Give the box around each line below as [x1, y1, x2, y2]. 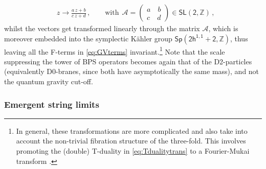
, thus [230, 33, 248, 43]
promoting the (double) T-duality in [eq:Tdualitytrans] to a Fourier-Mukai [16, 146, 250, 156]
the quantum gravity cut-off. [4, 76, 93, 87]
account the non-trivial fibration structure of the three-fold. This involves [16, 135, 246, 146]
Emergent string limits [4, 98, 99, 110]
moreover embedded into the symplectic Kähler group [4, 33, 172, 43]
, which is [208, 23, 238, 34]
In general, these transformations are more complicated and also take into [16, 125, 248, 136]
